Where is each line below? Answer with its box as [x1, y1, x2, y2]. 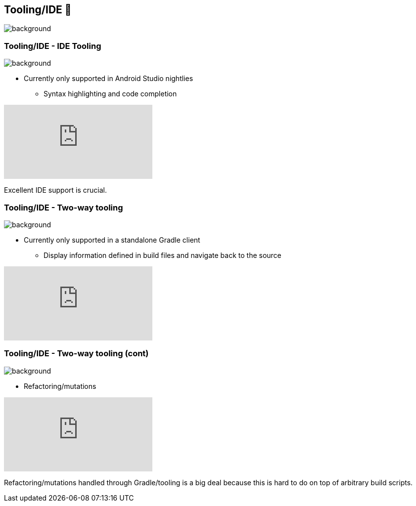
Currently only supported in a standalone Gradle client [24, 235, 200, 244]
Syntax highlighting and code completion [44, 89, 177, 98]
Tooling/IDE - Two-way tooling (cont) [4, 348, 149, 359]
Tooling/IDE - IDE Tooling [4, 41, 101, 51]
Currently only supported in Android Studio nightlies [24, 74, 193, 83]
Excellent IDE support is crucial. [4, 186, 107, 195]
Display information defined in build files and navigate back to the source [44, 251, 281, 259]
